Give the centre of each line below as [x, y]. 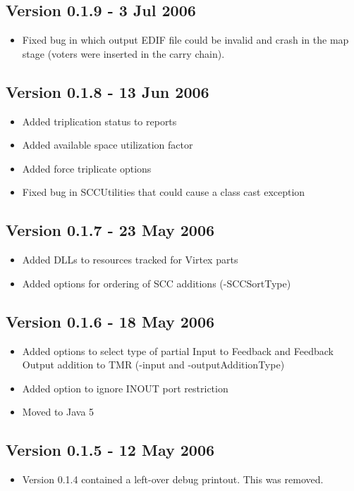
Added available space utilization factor [108, 145]
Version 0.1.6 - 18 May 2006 [110, 321]
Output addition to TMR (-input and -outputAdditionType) [153, 365]
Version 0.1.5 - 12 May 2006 [110, 450]
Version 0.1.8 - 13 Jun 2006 [108, 91]
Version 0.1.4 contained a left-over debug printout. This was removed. [173, 479]
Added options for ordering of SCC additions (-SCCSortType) [157, 283]
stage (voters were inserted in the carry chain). [123, 53]
